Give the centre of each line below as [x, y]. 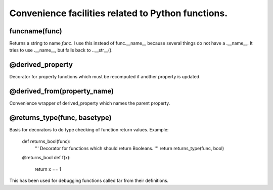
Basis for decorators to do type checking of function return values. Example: [89, 130]
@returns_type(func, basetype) [60, 118]
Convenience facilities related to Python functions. [119, 13]
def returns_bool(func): [46, 141]
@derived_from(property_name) [61, 91]
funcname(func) [36, 31]
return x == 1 [48, 169]
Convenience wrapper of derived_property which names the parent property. [90, 103]
